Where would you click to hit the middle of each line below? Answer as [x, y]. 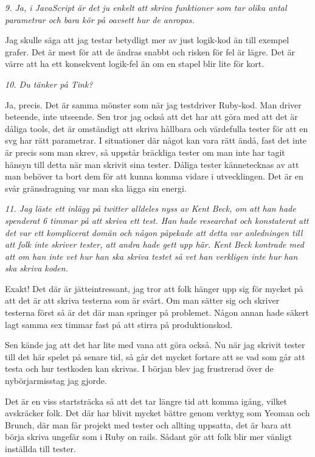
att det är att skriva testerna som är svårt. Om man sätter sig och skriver [142, 300]
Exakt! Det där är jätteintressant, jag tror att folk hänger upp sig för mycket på [154, 288]
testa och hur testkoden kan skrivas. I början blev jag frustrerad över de [139, 368]
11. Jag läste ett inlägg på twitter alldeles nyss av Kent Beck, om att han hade [151, 208]
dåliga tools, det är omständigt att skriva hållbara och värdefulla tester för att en [157, 128]
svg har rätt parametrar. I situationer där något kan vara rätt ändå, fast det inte [156, 140]
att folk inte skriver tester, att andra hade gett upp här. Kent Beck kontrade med [154, 244]
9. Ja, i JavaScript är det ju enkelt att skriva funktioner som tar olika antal [146, 7]
